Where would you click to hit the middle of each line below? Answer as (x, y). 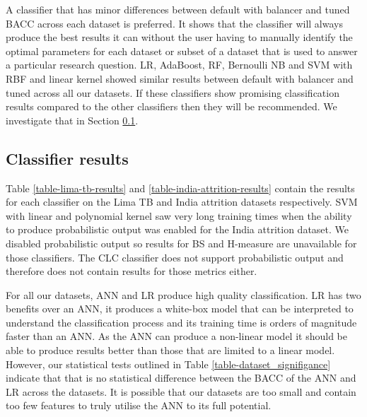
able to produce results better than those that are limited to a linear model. (170, 350)
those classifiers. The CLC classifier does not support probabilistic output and (175, 257)
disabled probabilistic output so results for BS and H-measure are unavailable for (181, 243)
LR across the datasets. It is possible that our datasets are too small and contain (181, 391)
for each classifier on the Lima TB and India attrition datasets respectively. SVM (182, 202)
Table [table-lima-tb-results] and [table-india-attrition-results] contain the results (180, 188)
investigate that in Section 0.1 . (72, 120)
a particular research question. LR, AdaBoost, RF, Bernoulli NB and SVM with (179, 65)
